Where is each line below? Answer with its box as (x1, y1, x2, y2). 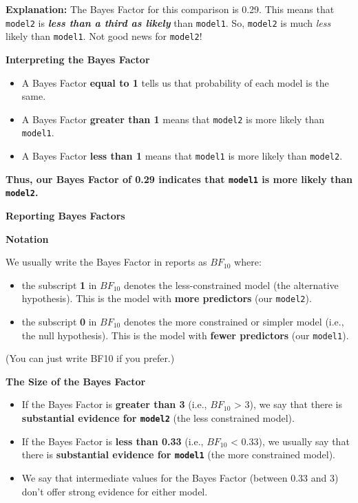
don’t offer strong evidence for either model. (21, 484, 208, 498)
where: (234, 255, 262, 269)
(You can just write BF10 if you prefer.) (6, 351, 175, 365)
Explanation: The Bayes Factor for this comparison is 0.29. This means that (6, 2, 335, 16)
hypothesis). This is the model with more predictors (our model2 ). (21, 291, 312, 306)
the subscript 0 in (21, 314, 97, 328)
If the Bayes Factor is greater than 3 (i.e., (21, 397, 207, 411)
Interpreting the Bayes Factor (6, 52, 150, 66)
